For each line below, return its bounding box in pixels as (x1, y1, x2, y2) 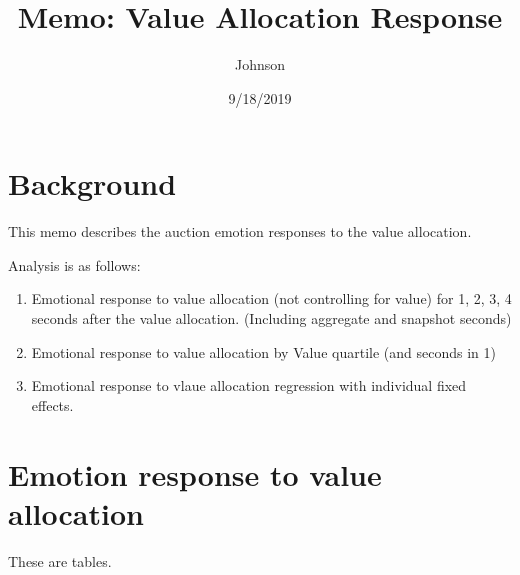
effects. (31, 394, 74, 415)
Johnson (234, 54, 286, 75)
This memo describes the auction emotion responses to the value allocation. (8, 221, 472, 242)
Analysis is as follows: (8, 254, 141, 275)
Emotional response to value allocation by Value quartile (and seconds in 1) (31, 341, 496, 362)
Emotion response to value (8, 453, 382, 494)
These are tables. (8, 550, 112, 571)
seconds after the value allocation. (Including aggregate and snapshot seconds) (31, 308, 512, 329)
